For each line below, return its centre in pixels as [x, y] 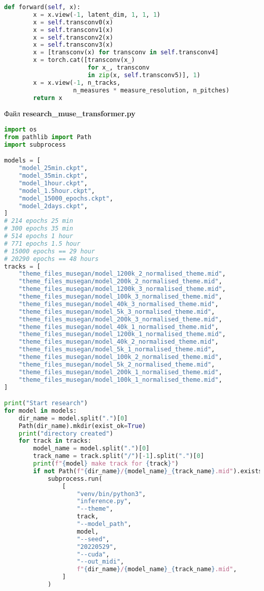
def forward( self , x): [42, 7]
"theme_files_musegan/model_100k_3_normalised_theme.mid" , [120, 297]
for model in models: [41, 411]
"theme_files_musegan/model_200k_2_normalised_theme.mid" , [120, 282]
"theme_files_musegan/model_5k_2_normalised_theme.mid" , [117, 364]
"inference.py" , [104, 501]
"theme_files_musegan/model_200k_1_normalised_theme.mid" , [120, 372]
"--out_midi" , [101, 562]
